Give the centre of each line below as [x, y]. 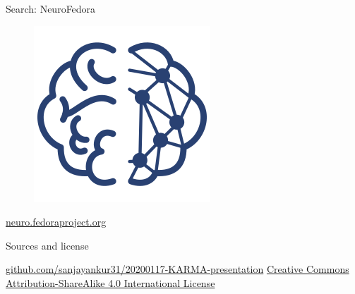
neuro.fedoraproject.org [56, 222]
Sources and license [47, 245]
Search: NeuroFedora [51, 8]
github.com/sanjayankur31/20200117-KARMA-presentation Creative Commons [177, 269]
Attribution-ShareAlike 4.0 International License [110, 282]
